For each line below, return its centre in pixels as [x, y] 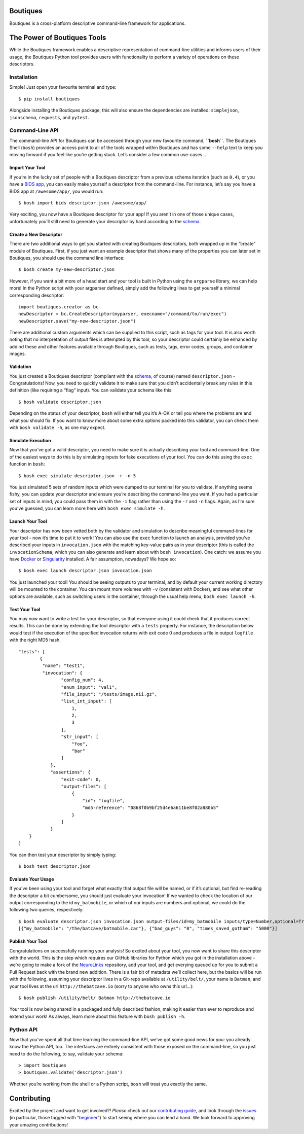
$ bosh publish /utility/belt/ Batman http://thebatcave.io [94, 998]
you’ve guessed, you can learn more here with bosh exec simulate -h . [87, 508]
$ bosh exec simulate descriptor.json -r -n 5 [77, 476]
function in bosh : [27, 464]
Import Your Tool [27, 168]
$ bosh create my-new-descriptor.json [67, 270]
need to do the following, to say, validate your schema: [66, 1054]
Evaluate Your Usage [32, 879]
